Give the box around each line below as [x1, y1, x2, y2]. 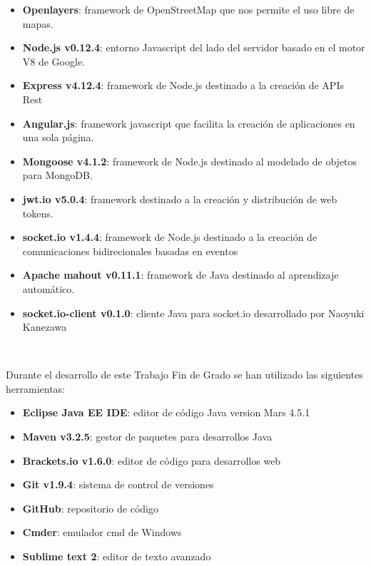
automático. [22, 281, 75, 296]
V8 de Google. [22, 53, 86, 68]
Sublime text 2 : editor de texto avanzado [22, 549, 211, 564]
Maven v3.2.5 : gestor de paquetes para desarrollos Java [22, 429, 273, 444]
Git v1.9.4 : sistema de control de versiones [22, 477, 214, 492]
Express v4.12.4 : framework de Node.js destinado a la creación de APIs [22, 78, 344, 93]
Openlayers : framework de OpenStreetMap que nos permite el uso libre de [22, 2, 355, 16]
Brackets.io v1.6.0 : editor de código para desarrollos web [22, 453, 281, 468]
